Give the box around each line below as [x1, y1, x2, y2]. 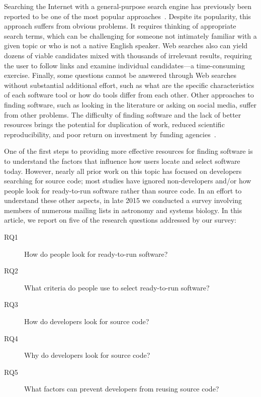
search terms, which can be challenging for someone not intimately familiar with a [4, 30, 257, 41]
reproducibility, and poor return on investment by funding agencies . [4, 129, 216, 139]
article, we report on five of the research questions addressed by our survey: [4, 215, 236, 225]
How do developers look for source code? [24, 316, 149, 327]
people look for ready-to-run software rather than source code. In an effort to [4, 185, 242, 195]
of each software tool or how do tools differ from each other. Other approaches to [4, 89, 254, 100]
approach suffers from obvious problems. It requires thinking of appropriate [4, 21, 236, 31]
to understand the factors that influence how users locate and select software [4, 155, 240, 166]
